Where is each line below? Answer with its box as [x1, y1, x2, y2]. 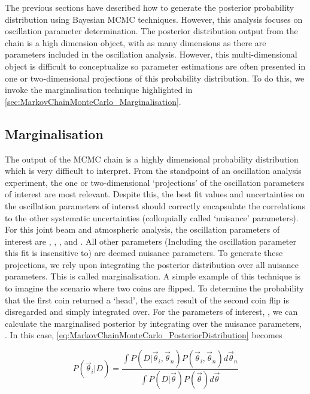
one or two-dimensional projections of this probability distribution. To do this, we [5, 71, 305, 84]
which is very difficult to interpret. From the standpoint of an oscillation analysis [5, 164, 302, 177]
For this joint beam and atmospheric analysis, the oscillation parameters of [5, 223, 280, 236]
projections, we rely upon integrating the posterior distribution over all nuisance [5, 258, 299, 270]
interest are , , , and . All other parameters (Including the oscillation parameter [5, 234, 297, 247]
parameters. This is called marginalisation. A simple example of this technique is [5, 270, 301, 282]
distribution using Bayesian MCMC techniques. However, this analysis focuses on [5, 13, 303, 25]
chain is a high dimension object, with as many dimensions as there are [5, 36, 266, 49]
